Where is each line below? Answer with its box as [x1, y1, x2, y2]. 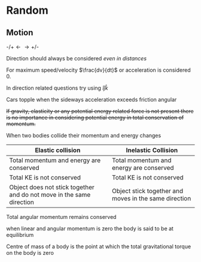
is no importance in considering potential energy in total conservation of [6, 114, 184, 121]
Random [6, 4, 49, 17]
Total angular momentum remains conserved [6, 214, 117, 220]
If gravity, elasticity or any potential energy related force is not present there [6, 108, 194, 114]
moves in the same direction [111, 194, 191, 202]
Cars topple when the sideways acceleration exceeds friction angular [6, 96, 177, 103]
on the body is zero [6, 249, 54, 256]
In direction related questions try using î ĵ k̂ [6, 84, 108, 92]
